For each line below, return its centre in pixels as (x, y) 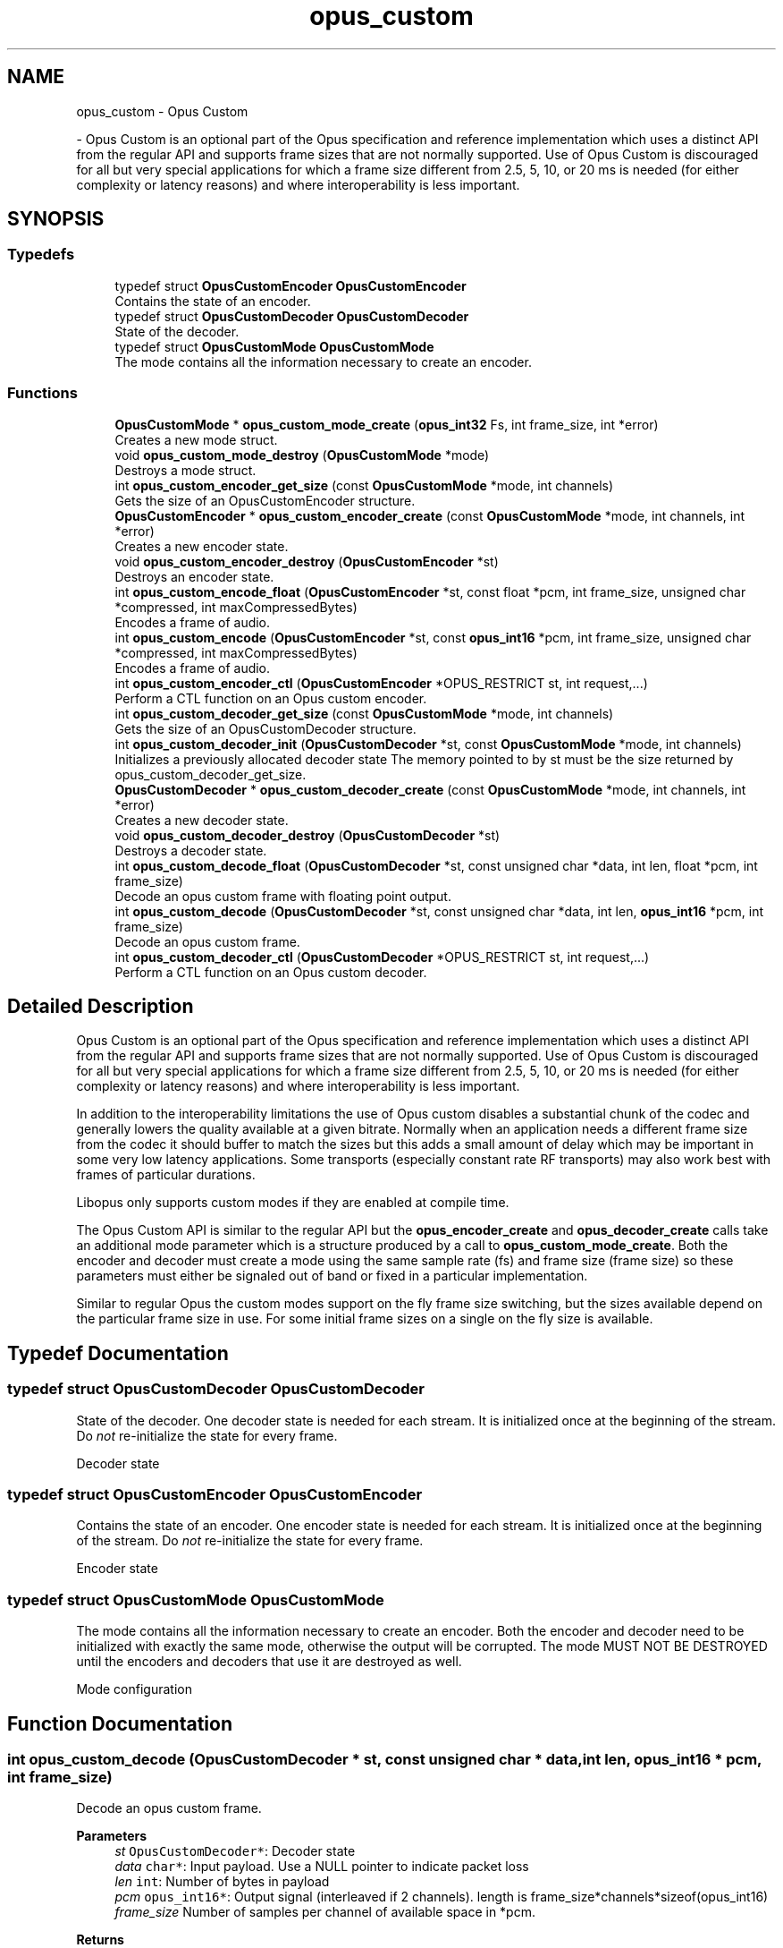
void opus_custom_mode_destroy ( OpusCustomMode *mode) (302, 455)
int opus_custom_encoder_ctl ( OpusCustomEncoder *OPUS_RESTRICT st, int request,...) (381, 683)
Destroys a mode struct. (185, 470)
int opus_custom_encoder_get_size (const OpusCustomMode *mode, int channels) (364, 485)
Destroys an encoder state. (194, 576)
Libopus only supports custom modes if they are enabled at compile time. (293, 1203)
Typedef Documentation (118, 1353)
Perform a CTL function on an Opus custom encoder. (271, 698)
